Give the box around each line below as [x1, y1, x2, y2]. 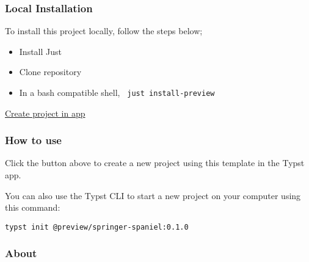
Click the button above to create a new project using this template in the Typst [5, 156, 305, 169]
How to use [5, 133, 62, 148]
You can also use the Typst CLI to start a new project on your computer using [5, 189, 301, 202]
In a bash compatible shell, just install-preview [19, 86, 215, 98]
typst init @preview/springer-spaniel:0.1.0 [5, 222, 189, 231]
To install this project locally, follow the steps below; [5, 24, 203, 37]
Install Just [19, 45, 62, 57]
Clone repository [19, 65, 82, 78]
